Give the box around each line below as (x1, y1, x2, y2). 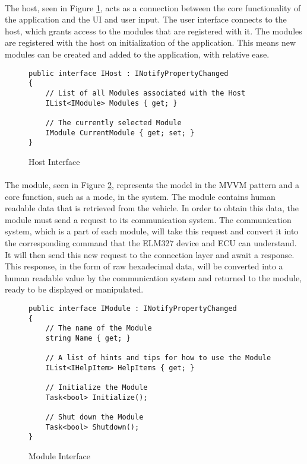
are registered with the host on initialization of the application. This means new (5, 36, 296, 49)
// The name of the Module (45, 324, 152, 333)
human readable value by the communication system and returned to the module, (5, 271, 302, 284)
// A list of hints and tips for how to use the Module (45, 354, 271, 363)
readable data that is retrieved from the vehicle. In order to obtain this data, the (5, 202, 299, 214)
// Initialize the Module (45, 383, 148, 392)
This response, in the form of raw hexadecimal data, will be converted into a (5, 260, 283, 272)
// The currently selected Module (45, 118, 182, 127)
